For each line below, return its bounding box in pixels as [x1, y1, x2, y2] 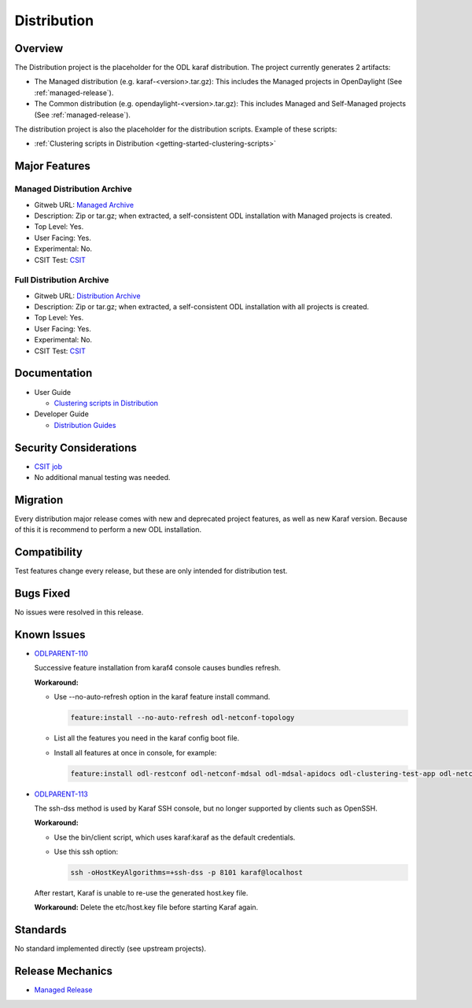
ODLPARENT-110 [34, 649, 88, 658]
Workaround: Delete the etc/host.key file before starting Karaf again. [34, 903, 259, 912]
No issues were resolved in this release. [14, 607, 144, 617]
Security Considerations [14, 441, 138, 454]
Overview [14, 42, 64, 55]
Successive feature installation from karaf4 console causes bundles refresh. [34, 663, 281, 673]
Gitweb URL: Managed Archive [34, 200, 134, 209]
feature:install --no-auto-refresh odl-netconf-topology [70, 713, 295, 722]
